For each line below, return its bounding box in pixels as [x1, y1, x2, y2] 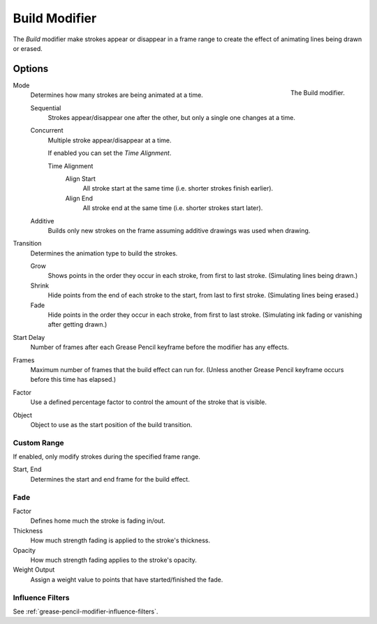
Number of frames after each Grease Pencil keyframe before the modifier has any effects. [30, 343, 289, 352]
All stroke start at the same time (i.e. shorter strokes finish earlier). [82, 184, 274, 193]
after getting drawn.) [47, 320, 108, 329]
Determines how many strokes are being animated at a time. [30, 91, 204, 99]
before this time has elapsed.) [30, 376, 117, 384]
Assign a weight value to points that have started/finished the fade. [30, 575, 223, 584]
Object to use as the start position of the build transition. [30, 420, 193, 429]
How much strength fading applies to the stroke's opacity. [30, 556, 197, 564]
